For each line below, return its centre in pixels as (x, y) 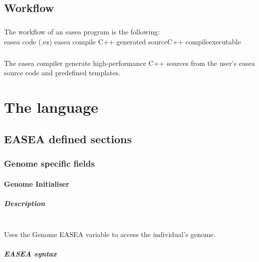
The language (51, 107)
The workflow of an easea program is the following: (82, 32)
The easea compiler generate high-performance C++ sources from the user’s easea (129, 63)
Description (25, 203)
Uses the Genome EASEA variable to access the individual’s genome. (110, 234)
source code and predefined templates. (62, 73)
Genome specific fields (49, 163)
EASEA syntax (30, 254)
